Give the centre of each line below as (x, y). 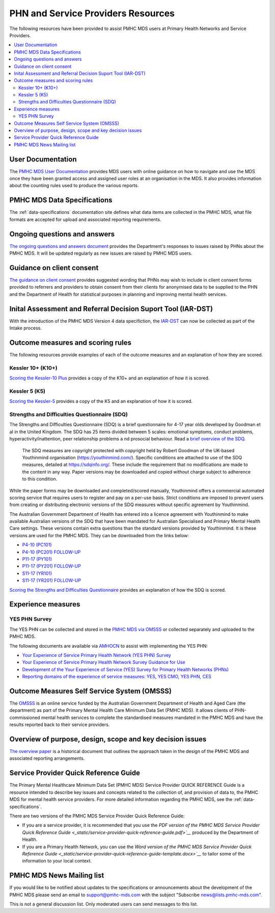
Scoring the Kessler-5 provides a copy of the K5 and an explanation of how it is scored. (101, 401)
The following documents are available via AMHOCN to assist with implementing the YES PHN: (109, 646)
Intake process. (25, 328)
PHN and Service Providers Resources (92, 13)
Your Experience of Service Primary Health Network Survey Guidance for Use (104, 662)
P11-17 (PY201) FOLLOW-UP (51, 566)
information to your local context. (57, 861)
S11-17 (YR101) (37, 573)
